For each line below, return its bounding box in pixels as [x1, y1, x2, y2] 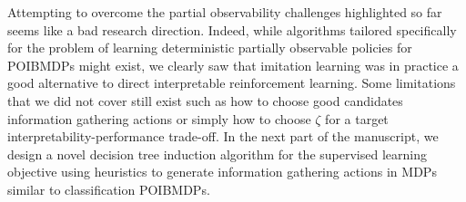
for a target [325, 109, 389, 128]
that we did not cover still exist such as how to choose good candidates [7, 91, 403, 110]
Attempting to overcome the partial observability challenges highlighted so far [7, 3, 442, 21]
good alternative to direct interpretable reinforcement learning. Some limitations [7, 73, 456, 92]
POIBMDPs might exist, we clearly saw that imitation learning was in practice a [7, 55, 459, 74]
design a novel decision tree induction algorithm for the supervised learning [7, 144, 427, 163]
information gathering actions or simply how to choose [7, 109, 311, 128]
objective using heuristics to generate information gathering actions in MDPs [7, 162, 437, 181]
